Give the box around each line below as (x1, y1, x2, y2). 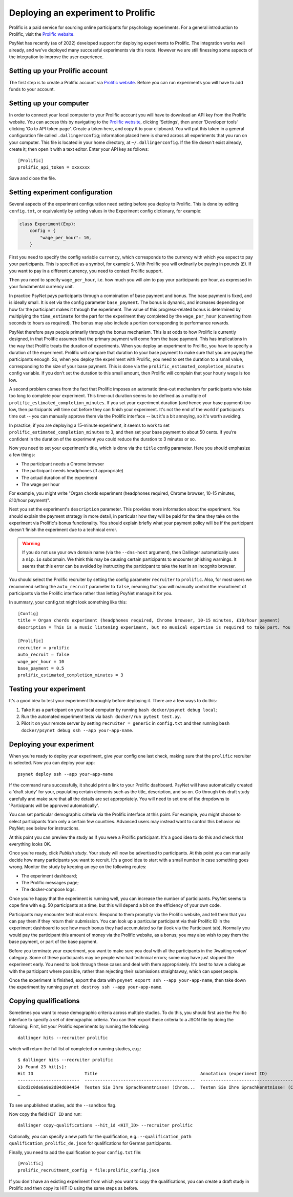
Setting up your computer (9, 99, 89, 108)
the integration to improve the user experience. (9, 54, 104, 60)
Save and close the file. (9, 175, 56, 181)
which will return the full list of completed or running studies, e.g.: (9, 1045, 142, 1052)
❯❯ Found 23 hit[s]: (18, 1064, 67, 1069)
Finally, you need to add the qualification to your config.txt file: (9, 1149, 142, 1155)
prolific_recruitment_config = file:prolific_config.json (18, 1168, 160, 1173)
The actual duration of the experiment (21, 475, 98, 481)
